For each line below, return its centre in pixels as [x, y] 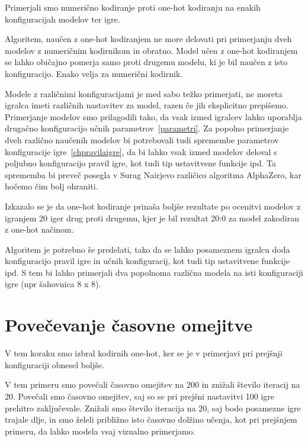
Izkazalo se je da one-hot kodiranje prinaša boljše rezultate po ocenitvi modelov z [153, 206]
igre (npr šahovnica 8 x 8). [53, 284]
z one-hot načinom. [39, 229]
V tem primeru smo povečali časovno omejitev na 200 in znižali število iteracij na [153, 384]
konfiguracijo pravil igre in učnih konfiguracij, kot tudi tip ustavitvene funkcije [147, 261]
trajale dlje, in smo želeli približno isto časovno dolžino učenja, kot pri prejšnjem [151, 419]
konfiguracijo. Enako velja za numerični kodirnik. [94, 73]
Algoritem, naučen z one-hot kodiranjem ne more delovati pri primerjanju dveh [148, 39]
